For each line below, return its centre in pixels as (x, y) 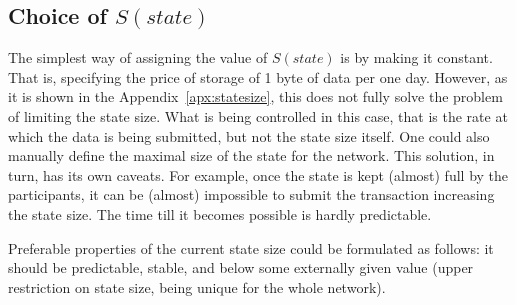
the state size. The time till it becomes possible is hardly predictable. (220, 213)
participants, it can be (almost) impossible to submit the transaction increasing (251, 194)
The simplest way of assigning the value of (138, 57)
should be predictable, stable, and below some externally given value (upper (241, 267)
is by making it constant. (416, 57)
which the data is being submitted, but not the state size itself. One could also (249, 135)
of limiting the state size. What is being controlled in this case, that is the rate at (258, 115)
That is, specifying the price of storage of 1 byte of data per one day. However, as (258, 76)
